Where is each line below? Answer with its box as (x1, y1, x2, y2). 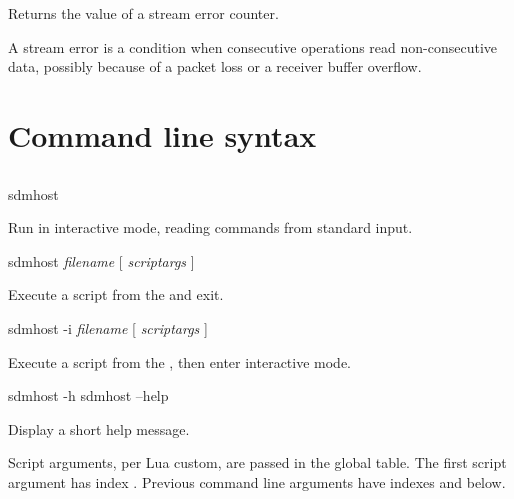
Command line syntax (8, 114, 317, 155)
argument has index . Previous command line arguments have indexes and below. (8, 471, 506, 492)
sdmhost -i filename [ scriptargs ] (8, 317, 208, 338)
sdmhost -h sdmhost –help (8, 385, 169, 406)
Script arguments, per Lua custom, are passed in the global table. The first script (8, 452, 507, 473)
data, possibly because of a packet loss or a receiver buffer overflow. (8, 56, 422, 77)
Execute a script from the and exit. (8, 284, 224, 305)
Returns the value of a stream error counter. (8, 3, 279, 23)
